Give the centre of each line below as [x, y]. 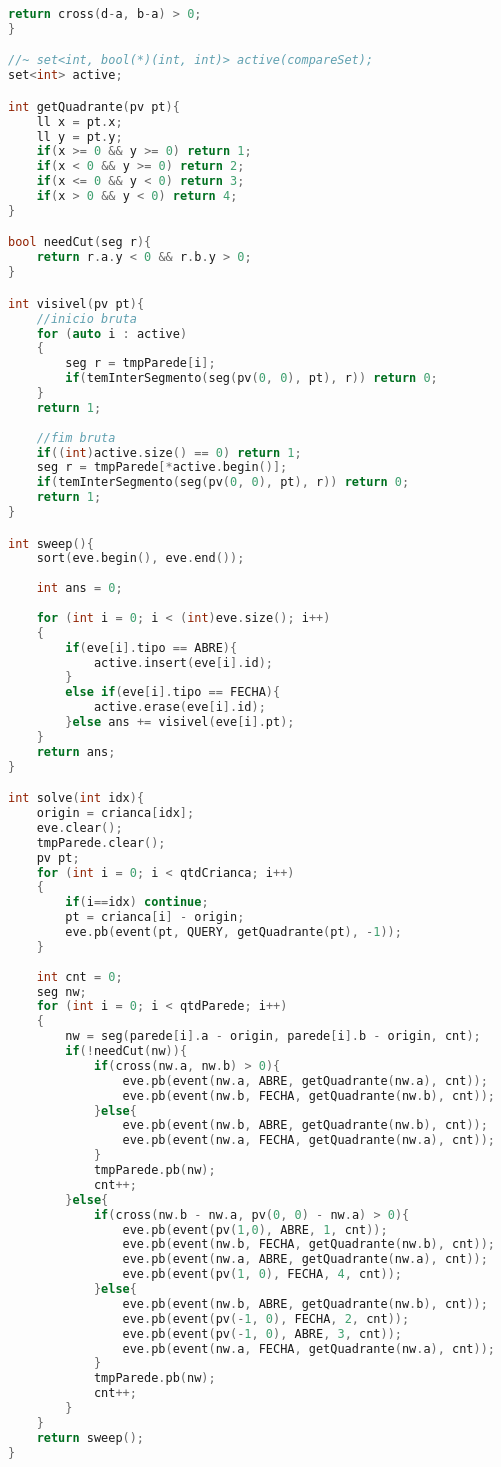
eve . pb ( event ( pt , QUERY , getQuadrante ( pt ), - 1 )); [233, 932]
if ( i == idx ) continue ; [137, 902]
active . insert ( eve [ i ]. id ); [183, 662]
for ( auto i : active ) [112, 333]
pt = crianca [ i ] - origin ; [155, 917]
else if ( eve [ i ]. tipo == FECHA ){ [173, 692]
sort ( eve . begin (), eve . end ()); [140, 558]
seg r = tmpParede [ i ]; [140, 363]
